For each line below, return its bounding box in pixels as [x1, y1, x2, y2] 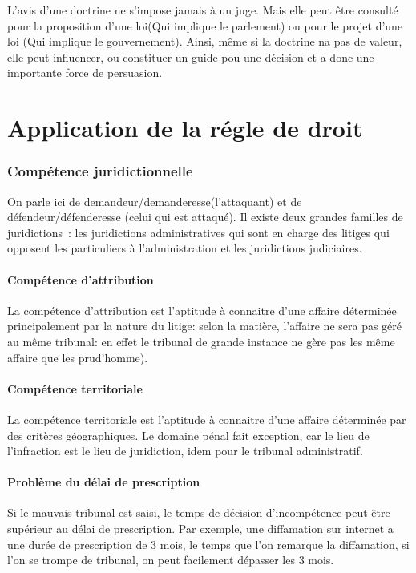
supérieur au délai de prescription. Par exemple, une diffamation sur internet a [7, 520, 394, 537]
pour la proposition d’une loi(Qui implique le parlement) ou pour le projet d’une [7, 17, 403, 34]
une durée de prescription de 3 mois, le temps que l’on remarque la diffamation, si [7, 535, 410, 552]
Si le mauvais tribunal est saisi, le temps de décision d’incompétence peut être [7, 504, 390, 521]
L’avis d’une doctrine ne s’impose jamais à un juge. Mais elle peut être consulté [7, 2, 398, 18]
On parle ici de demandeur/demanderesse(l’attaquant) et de [7, 192, 302, 209]
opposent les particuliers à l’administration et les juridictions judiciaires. [7, 240, 362, 256]
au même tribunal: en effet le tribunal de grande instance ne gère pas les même [7, 333, 395, 349]
